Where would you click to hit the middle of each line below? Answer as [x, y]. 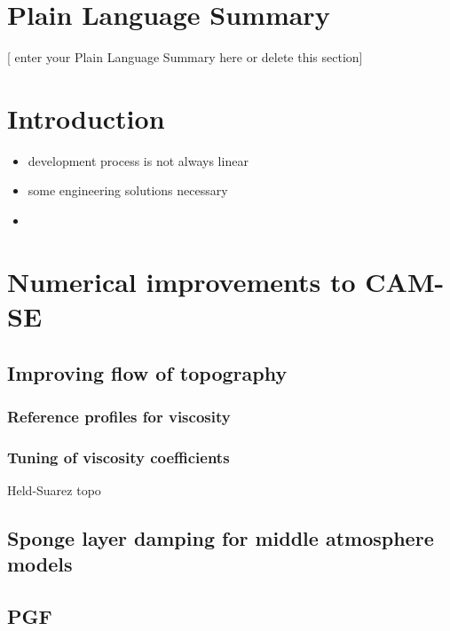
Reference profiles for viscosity [119, 416]
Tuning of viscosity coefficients [118, 457]
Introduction [86, 118]
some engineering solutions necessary [128, 190]
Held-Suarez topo [54, 490]
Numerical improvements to [182, 281]
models [40, 564]
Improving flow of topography [147, 372]
